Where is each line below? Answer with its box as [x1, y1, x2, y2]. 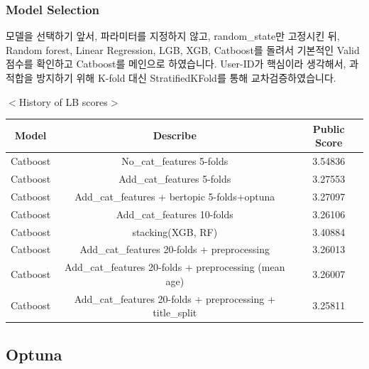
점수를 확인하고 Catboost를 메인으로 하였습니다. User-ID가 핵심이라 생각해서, [6, 56, 346, 71]
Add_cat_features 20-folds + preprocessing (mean [65, 260, 285, 274]
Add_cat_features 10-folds [116, 206, 233, 221]
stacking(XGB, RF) [132, 224, 218, 239]
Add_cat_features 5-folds [119, 171, 231, 186]
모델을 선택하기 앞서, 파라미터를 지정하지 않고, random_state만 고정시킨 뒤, [6, 28, 340, 43]
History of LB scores [18, 94, 108, 109]
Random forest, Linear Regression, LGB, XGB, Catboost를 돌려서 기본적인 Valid [6, 42, 360, 57]
